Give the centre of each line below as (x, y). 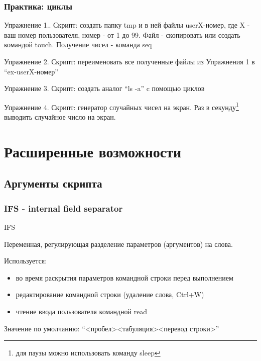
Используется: (26, 261)
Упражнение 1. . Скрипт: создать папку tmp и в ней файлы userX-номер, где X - (127, 25)
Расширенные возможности (93, 151)
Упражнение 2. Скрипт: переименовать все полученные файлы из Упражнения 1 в (129, 61)
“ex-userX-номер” (31, 71)
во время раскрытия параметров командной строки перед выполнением (124, 277)
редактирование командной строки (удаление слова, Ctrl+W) (110, 294)
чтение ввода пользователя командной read (82, 311)
